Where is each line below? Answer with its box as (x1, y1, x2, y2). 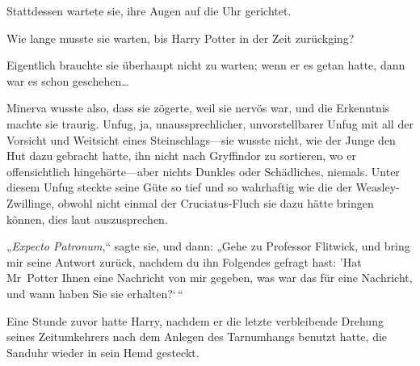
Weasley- (355, 179, 400, 196)
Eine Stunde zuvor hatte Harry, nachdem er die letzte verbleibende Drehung (6, 312, 384, 329)
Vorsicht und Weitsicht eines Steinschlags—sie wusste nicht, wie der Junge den (6, 131, 396, 148)
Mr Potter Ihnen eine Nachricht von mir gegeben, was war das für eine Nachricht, (6, 269, 413, 286)
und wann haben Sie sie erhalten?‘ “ (6, 284, 183, 301)
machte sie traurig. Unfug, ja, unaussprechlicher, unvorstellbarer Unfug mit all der (6, 115, 414, 132)
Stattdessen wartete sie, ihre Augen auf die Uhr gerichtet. (6, 2, 292, 19)
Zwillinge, (6, 194, 55, 211)
